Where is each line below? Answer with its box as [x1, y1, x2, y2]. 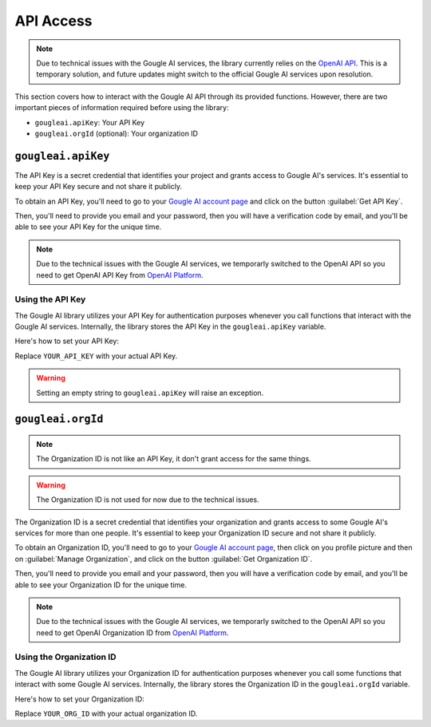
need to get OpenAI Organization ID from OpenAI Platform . [36, 627, 229, 638]
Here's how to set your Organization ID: [14, 694, 145, 704]
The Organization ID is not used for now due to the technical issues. [36, 495, 259, 504]
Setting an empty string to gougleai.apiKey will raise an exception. [36, 388, 264, 397]
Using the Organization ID [14, 651, 117, 662]
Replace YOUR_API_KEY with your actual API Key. [14, 351, 178, 361]
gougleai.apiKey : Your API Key [34, 117, 145, 127]
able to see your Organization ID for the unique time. [14, 579, 188, 590]
